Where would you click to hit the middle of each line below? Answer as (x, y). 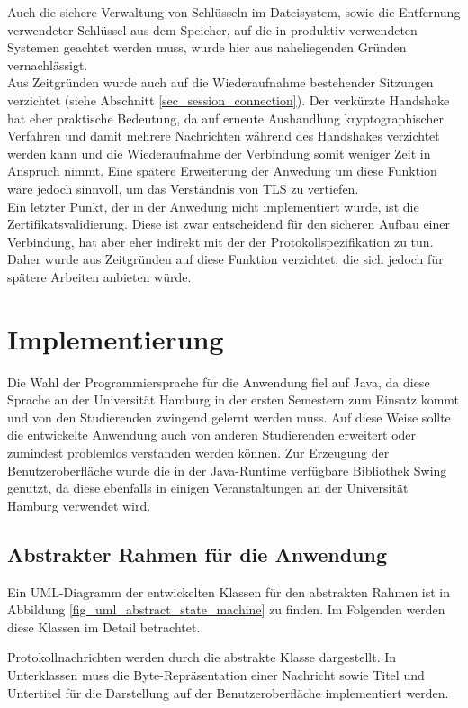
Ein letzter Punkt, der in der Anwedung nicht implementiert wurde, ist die (213, 206)
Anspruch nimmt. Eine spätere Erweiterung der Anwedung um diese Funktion (222, 171)
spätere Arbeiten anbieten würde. (99, 276)
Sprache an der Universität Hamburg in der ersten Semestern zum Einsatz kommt (234, 399)
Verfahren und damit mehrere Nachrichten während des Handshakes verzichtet (224, 136)
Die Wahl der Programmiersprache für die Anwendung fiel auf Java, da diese (219, 381)
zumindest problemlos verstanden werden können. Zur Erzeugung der (198, 452)
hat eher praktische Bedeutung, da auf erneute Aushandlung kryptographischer (225, 118)
